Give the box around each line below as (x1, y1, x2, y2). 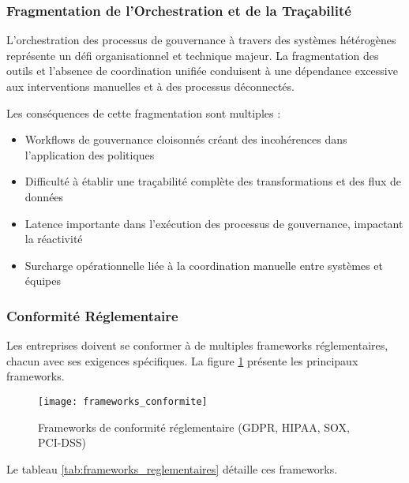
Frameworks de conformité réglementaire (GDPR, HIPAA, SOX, (38, 418, 350, 435)
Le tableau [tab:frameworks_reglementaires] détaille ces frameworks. (6, 460, 338, 477)
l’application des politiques (24, 146, 155, 163)
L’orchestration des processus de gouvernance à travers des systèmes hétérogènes (6, 32, 396, 48)
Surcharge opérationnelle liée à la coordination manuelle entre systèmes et (24, 256, 383, 273)
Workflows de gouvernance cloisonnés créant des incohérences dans (24, 131, 347, 148)
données (24, 188, 64, 204)
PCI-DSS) (38, 434, 87, 451)
